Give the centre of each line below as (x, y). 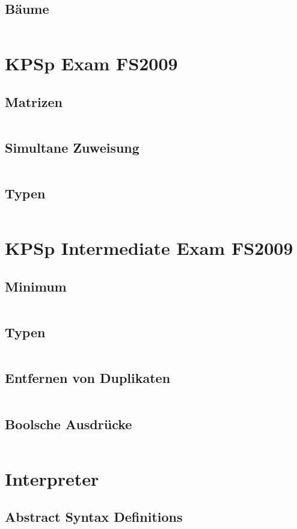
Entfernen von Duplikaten (88, 378)
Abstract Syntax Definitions (94, 517)
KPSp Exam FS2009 (91, 63)
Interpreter (52, 478)
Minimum (36, 286)
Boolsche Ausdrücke (69, 424)
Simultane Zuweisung (72, 148)
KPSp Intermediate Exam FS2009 (149, 248)
